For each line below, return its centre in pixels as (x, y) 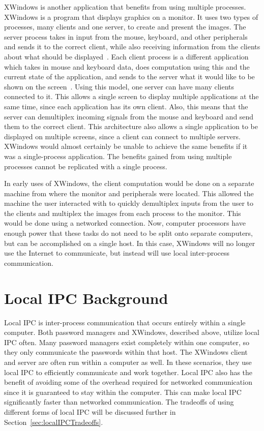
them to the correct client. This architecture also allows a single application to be (131, 126)
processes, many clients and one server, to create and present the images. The (125, 27)
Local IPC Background (86, 298)
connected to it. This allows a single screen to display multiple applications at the (131, 96)
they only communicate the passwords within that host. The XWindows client (126, 352)
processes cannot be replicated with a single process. (86, 166)
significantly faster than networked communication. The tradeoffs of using (119, 402)
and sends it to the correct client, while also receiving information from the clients (132, 47)
